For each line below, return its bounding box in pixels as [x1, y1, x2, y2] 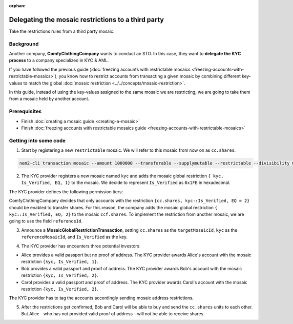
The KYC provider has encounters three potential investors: [21, 243, 141, 249]
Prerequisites [9, 108, 42, 115]
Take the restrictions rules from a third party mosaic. [9, 28, 115, 34]
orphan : [9, 3, 26, 8]
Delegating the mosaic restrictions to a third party [9, 15, 164, 24]
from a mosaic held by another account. [9, 96, 90, 102]
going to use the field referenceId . [9, 218, 83, 224]
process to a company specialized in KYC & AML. [9, 58, 109, 63]
